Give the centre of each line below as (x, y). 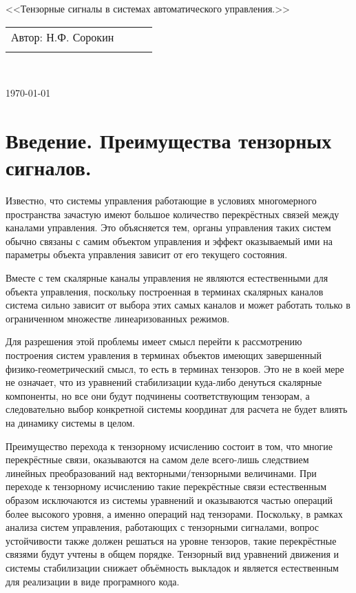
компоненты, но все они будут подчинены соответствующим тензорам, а (158, 395)
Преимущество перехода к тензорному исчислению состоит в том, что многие (169, 446)
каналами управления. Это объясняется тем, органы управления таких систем (168, 227)
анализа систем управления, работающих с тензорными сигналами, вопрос (163, 527)
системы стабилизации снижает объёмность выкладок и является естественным (172, 567)
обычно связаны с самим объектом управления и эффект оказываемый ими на (169, 241)
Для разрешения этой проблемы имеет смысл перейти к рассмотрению (154, 341)
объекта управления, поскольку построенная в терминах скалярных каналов (165, 291)
